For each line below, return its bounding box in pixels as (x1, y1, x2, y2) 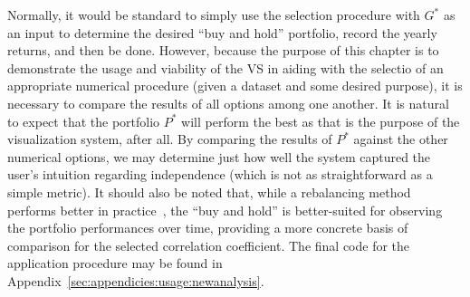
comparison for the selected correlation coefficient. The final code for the (7, 235, 410, 254)
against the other (353, 129, 448, 148)
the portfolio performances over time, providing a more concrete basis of (7, 218, 408, 237)
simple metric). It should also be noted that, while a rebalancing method (7, 182, 411, 201)
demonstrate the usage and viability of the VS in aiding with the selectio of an (7, 58, 444, 77)
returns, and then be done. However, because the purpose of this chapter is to (7, 41, 439, 60)
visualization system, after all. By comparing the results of (7, 129, 332, 148)
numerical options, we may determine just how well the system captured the (7, 147, 431, 166)
